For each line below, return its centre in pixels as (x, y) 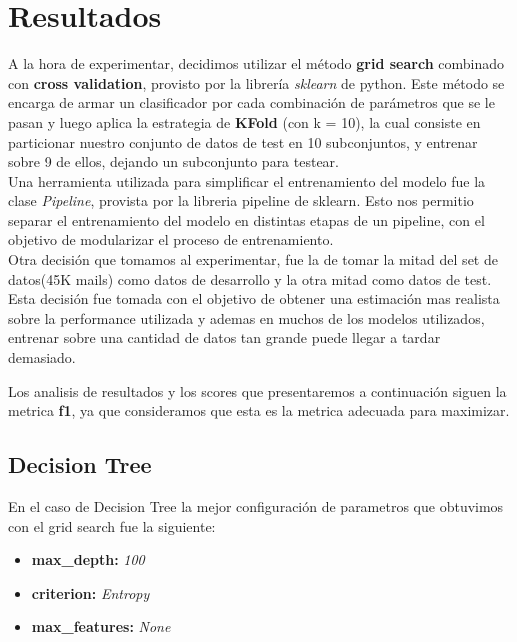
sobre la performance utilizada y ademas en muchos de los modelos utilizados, (246, 317)
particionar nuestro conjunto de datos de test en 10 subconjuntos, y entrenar (243, 141)
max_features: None (101, 626)
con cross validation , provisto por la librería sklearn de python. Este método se (256, 82)
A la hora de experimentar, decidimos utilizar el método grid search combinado (256, 63)
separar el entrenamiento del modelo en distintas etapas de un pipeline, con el (246, 219)
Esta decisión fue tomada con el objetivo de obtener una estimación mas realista (254, 298)
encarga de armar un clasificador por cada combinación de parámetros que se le (251, 102)
